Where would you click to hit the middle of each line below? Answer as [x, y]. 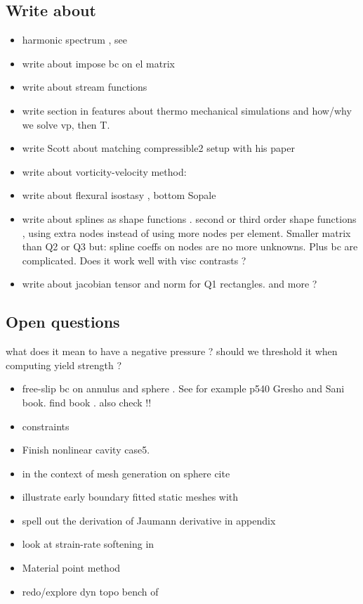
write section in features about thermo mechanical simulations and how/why [187, 110]
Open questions [63, 322]
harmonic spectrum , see [74, 40]
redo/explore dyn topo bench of [90, 591]
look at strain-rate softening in [88, 544]
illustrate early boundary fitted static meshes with [130, 497]
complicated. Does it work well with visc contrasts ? [134, 260]
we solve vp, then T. [66, 124]
